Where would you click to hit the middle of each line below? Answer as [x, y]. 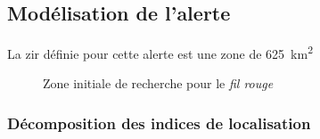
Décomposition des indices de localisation [159, 123]
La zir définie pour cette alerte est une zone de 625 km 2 [160, 52]
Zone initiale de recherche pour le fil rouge [158, 83]
